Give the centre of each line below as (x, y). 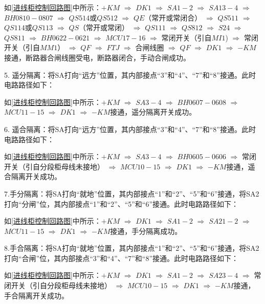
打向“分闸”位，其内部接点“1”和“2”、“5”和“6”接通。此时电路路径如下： (122, 203)
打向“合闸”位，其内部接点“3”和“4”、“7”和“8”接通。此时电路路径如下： (122, 258)
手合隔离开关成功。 (36, 295)
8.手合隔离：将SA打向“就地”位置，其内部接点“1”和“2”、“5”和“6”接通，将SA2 (132, 248)
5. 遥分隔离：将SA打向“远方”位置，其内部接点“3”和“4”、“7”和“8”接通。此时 (130, 74)
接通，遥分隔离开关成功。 (153, 112)
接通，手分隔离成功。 (146, 231)
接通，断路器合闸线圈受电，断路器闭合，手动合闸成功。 (97, 57)
